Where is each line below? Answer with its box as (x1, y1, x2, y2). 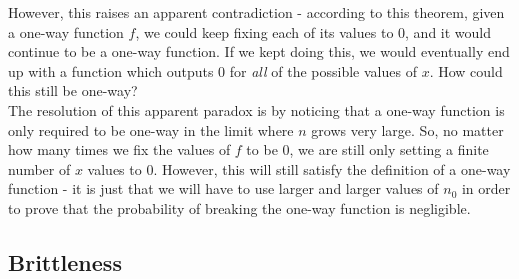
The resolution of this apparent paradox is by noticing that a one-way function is (8, 99, 505, 120)
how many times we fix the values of (8, 139, 231, 160)
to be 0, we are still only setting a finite (246, 139, 489, 160)
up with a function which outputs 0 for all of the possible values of (8, 60, 417, 81)
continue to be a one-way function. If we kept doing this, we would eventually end (8, 41, 510, 62)
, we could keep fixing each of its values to (135, 21, 394, 42)
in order (461, 178, 511, 199)
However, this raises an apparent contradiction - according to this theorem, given (8, 2, 505, 22)
